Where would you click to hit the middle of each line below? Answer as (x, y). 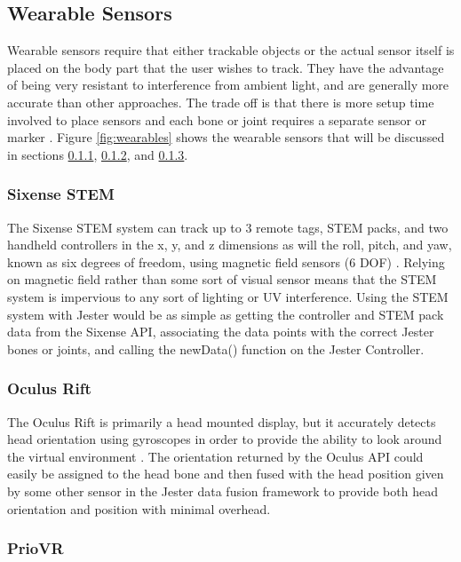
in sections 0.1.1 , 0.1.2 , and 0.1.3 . (98, 154)
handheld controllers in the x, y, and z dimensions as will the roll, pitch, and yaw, (230, 245)
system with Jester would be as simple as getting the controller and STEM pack (226, 314)
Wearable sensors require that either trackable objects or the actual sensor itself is (231, 50)
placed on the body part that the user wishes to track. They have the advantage (226, 67)
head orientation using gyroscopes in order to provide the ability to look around (225, 439)
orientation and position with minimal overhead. (139, 508)
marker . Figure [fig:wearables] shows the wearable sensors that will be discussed (226, 137)
